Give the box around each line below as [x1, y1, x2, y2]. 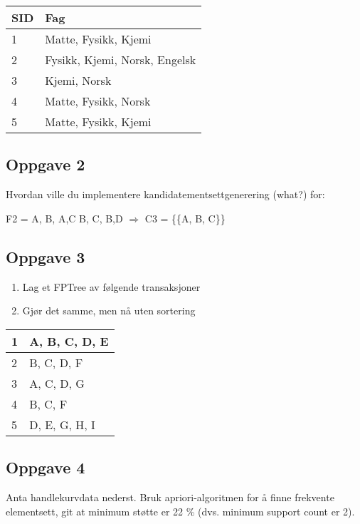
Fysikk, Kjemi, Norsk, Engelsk [45, 51, 196, 68]
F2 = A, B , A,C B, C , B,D [6, 210, 123, 225]
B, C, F [29, 395, 68, 412]
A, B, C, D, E [29, 332, 109, 349]
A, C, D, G [29, 374, 85, 391]
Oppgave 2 [6, 153, 85, 175]
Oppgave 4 [6, 456, 85, 478]
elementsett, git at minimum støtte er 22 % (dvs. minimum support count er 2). [6, 503, 355, 518]
